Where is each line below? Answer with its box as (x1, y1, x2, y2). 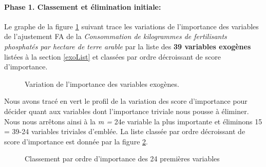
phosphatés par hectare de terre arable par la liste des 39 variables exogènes (4, 41, 251, 51)
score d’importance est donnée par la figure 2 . (4, 136, 148, 146)
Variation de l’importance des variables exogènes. (25, 78, 179, 89)
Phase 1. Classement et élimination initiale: (4, 1, 161, 12)
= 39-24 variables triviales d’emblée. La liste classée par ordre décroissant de (4, 126, 245, 137)
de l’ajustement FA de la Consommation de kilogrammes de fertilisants (4, 31, 227, 42)
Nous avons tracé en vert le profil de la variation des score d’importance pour (4, 96, 248, 106)
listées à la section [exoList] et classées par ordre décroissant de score (4, 51, 221, 62)
